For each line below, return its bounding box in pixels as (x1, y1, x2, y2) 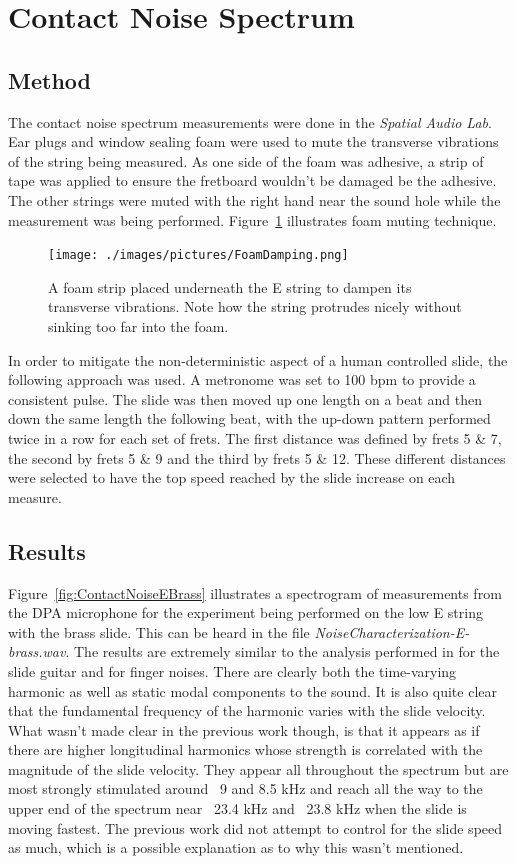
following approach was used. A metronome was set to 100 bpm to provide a (8, 369, 476, 390)
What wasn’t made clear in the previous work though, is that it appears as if (8, 719, 480, 740)
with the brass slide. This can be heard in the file (8, 621, 310, 642)
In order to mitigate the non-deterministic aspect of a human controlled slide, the (8, 349, 508, 370)
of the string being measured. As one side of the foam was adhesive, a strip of (8, 150, 484, 171)
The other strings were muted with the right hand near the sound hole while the (8, 189, 501, 210)
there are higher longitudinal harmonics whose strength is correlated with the (8, 739, 483, 760)
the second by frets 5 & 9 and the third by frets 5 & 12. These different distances (8, 447, 506, 468)
